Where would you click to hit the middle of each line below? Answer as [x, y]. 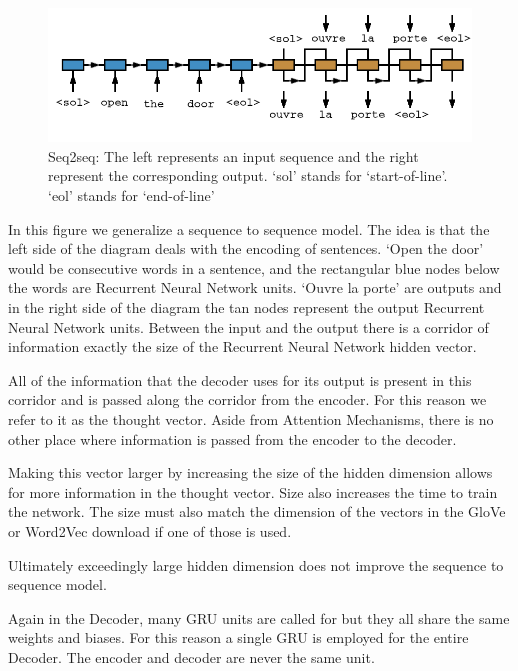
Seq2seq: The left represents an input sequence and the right [233, 155]
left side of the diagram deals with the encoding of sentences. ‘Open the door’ [246, 248]
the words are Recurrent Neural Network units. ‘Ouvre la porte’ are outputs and [255, 287]
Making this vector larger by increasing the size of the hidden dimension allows [250, 472]
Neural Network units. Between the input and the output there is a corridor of [248, 326]
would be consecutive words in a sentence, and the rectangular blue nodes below [254, 267]
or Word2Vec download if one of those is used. [150, 530]
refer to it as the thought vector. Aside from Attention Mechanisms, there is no [251, 419]
